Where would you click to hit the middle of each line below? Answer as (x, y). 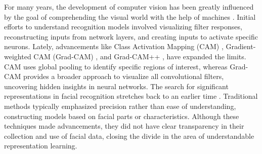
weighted (18, 56)
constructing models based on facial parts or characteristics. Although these (122, 116)
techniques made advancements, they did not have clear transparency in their (124, 126)
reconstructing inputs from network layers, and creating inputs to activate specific (131, 36)
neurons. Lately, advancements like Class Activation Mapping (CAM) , (114, 46)
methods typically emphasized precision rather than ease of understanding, (120, 106)
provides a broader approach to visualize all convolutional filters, (124, 76)
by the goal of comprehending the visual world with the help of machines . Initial (130, 16)
